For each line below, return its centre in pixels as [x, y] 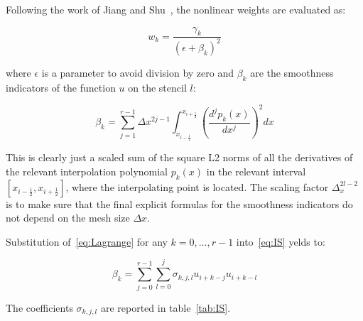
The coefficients [39, 307]
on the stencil [157, 87]
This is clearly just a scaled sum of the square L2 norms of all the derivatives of [179, 157]
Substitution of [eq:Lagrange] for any [87, 241]
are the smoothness [292, 72]
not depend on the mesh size [68, 218]
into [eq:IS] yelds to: [281, 241]
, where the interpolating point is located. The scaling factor [197, 186]
